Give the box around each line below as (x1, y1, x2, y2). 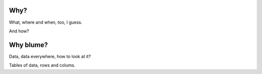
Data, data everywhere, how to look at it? (9, 53, 91, 59)
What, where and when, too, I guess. (9, 19, 82, 25)
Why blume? (9, 41, 48, 49)
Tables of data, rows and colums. (9, 62, 76, 68)
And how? (9, 28, 29, 34)
